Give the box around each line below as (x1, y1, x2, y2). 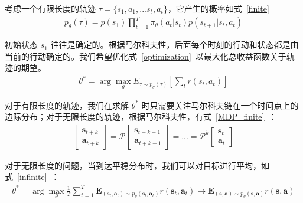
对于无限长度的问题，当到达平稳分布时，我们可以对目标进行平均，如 (5, 159, 269, 171)
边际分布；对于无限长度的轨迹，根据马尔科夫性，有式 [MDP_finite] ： (5, 110, 277, 123)
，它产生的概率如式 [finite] (167, 2, 269, 14)
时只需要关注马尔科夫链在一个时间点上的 (141, 99, 299, 111)
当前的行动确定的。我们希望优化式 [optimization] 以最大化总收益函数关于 (5, 50, 286, 62)
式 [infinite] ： (5, 171, 60, 183)
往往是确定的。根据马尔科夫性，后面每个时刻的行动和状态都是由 (50, 38, 299, 51)
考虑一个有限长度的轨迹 (5, 2, 96, 14)
